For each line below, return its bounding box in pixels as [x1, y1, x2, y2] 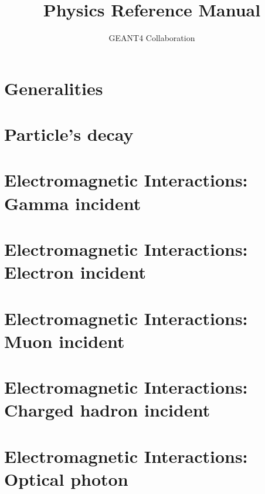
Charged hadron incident [4, 398, 210, 422]
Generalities [4, 76, 103, 100]
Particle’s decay [4, 122, 134, 146]
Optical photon [4, 466, 128, 490]
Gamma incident [4, 191, 141, 215]
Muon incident [4, 329, 125, 353]
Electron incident [4, 260, 146, 284]
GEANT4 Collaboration [108, 32, 195, 44]
